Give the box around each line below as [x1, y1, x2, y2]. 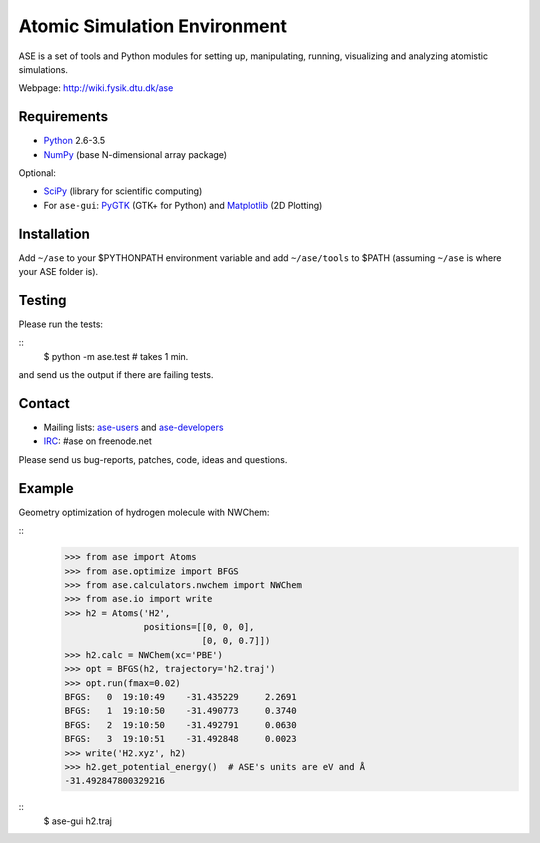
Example [18, 480, 74, 497]
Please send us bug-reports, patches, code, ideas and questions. [18, 453, 288, 465]
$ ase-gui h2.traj [43, 815, 112, 827]
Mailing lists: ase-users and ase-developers [43, 421, 224, 434]
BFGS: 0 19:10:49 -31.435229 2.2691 [64, 691, 297, 703]
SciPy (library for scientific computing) [43, 185, 203, 197]
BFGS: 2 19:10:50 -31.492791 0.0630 [64, 719, 297, 730]
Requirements [18, 108, 109, 125]
